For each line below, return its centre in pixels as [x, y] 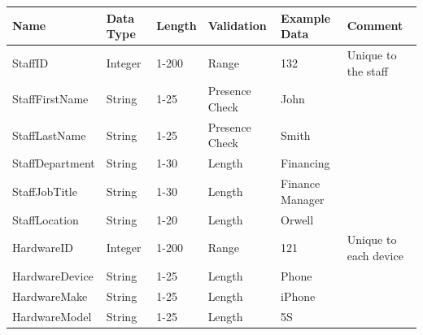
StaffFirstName [50, 99]
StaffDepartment [54, 163]
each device [375, 255]
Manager [303, 199]
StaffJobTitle [45, 191]
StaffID [31, 62]
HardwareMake [50, 296]
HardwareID [43, 248]
